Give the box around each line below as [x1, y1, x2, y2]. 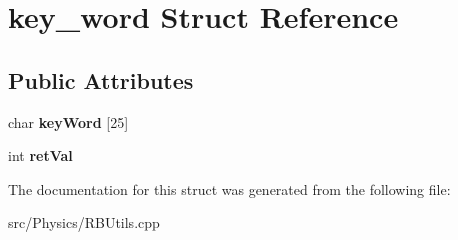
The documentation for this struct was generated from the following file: [8, 178, 451, 199]
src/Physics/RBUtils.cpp [8, 212, 160, 233]
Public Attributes [8, 64, 194, 95]
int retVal [8, 145, 73, 166]
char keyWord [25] [8, 111, 129, 132]
